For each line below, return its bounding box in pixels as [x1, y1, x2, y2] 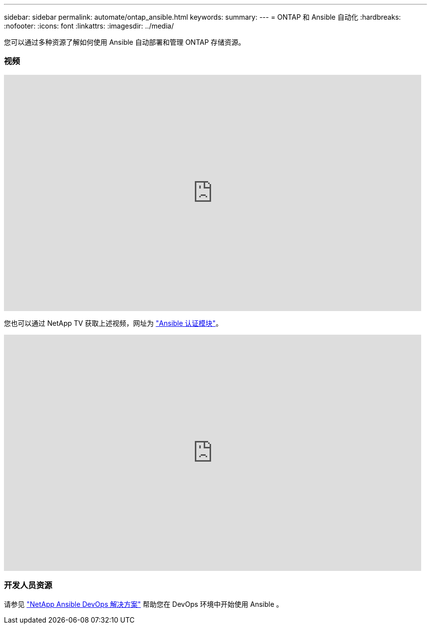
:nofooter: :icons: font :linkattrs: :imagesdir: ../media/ [4, 22, 174, 30]
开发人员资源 [4, 580, 53, 591]
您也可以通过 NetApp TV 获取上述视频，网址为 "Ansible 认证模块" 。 [4, 318, 223, 327]
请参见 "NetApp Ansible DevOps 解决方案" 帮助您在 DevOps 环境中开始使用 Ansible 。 [4, 599, 283, 608]
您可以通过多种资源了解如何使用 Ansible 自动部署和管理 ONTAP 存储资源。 [4, 38, 246, 46]
